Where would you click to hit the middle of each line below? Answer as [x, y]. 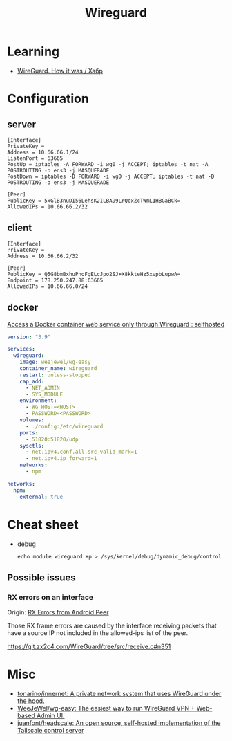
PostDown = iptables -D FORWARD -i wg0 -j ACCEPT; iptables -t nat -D [111, 176]
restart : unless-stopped [55, 375]
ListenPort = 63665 [35, 158]
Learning [33, 52]
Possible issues [41, 577]
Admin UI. [51, 716]
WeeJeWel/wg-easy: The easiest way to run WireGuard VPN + [106, 708]
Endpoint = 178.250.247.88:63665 [55, 280]
